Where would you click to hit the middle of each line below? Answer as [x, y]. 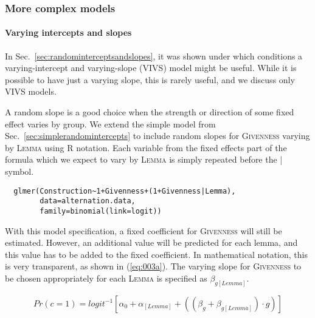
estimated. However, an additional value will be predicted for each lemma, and [151, 242]
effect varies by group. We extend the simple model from [110, 123]
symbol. [19, 171]
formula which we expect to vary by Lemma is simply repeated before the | [144, 159]
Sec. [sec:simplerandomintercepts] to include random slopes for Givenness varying [157, 136]
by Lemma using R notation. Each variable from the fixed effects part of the [146, 147]
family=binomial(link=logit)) [101, 211]
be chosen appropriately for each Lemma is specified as [106, 278]
